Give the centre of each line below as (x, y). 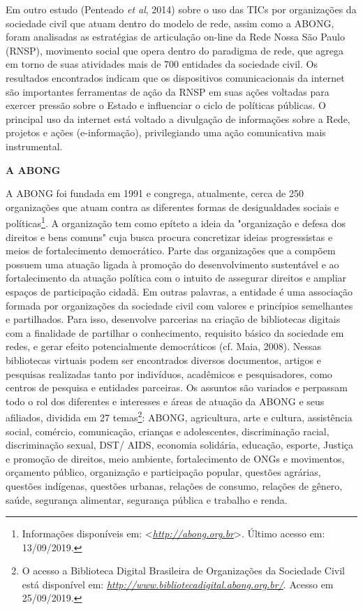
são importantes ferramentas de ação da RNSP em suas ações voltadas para (168, 91)
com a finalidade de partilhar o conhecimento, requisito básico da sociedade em (175, 332)
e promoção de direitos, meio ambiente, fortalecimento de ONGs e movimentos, (175, 458)
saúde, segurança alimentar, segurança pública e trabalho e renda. (147, 499)
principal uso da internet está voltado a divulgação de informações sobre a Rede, (178, 118)
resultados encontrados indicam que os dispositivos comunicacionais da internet (175, 77)
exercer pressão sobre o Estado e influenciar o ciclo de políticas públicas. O (166, 105)
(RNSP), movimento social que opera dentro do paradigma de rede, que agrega (175, 50)
